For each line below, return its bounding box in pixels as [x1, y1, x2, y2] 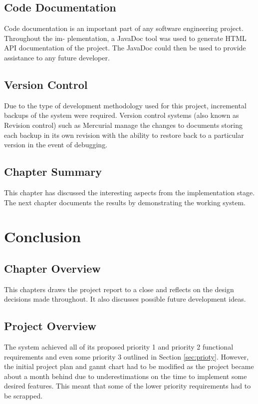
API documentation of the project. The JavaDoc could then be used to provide [4, 42, 246, 53]
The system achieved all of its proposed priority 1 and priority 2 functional [4, 342, 234, 352]
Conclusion [4, 226, 81, 247]
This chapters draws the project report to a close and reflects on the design [4, 284, 234, 294]
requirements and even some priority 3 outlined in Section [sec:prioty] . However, [4, 351, 249, 362]
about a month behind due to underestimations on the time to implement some [4, 371, 247, 381]
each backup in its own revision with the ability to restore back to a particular [4, 129, 244, 140]
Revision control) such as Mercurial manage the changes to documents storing [4, 119, 243, 130]
